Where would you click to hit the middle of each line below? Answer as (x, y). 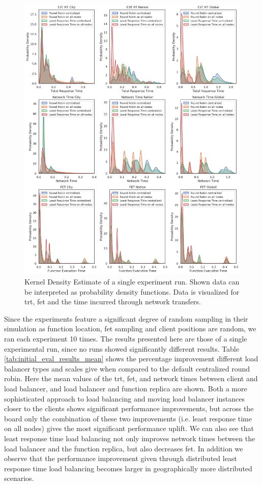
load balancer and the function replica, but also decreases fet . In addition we (124, 448)
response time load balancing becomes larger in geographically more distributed (128, 468)
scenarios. (19, 478)
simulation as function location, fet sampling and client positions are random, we (130, 329)
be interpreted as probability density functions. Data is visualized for (132, 291)
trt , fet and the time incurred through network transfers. (113, 302)
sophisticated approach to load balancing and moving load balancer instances (124, 398)
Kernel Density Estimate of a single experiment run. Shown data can (132, 282)
